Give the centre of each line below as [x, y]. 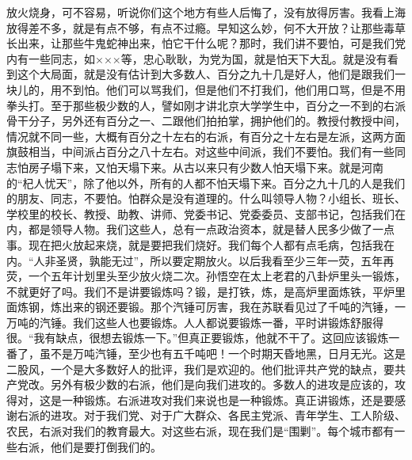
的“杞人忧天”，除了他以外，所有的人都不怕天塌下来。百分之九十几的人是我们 [206, 182]
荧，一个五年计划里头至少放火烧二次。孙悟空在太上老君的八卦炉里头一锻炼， [206, 276]
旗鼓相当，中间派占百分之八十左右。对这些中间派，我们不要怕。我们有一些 [200, 152]
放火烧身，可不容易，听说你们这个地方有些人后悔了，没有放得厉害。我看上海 [206, 12]
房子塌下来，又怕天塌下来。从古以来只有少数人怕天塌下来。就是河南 [206, 167]
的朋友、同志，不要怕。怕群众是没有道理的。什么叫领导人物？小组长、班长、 [206, 198]
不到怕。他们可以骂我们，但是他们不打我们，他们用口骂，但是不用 [233, 89]
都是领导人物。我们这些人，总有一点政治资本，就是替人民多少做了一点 [211, 229]
